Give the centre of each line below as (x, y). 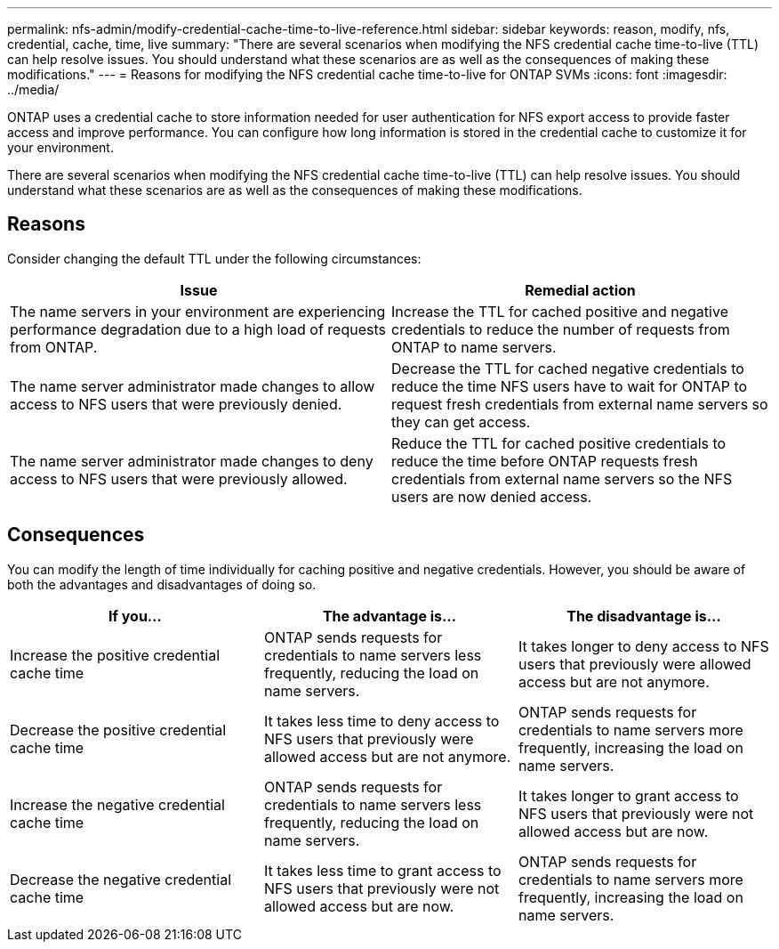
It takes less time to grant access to (382, 870)
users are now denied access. (492, 496)
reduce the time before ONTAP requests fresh (545, 461)
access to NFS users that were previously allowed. (179, 479)
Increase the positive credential (115, 655)
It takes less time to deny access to (381, 721)
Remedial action (580, 290)
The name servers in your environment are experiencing (198, 311)
